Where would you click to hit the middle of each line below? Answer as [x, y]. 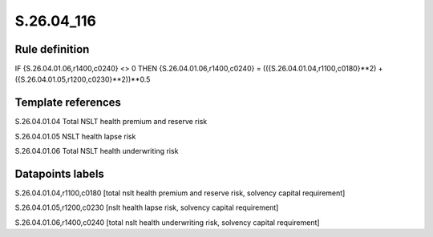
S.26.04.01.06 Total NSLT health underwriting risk [97, 151]
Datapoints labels [59, 173]
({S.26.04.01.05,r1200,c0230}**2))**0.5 [83, 79]
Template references [68, 103]
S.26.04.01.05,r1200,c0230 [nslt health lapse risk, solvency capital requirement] [147, 207]
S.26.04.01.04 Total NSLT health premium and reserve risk [111, 122]
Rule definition [52, 49]
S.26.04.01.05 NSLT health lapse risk [75, 136]
